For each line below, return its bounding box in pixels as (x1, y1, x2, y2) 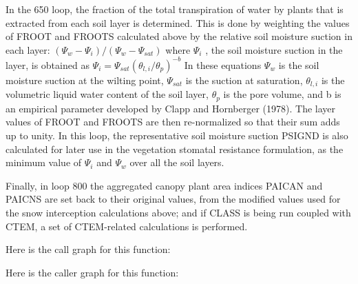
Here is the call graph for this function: (6, 242, 171, 256)
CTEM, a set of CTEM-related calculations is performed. (6, 219, 248, 233)
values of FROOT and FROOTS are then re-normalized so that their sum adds (6, 114, 340, 129)
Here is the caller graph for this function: (6, 265, 179, 279)
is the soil (278, 57, 319, 72)
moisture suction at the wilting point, (6, 72, 164, 87)
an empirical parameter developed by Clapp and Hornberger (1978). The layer (6, 101, 336, 115)
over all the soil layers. (129, 155, 224, 170)
